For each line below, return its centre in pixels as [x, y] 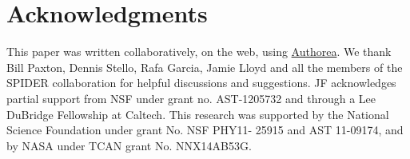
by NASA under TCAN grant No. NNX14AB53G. [129, 145]
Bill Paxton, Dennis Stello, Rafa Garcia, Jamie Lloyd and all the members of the [205, 67]
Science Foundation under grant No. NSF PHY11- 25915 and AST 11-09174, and [205, 130]
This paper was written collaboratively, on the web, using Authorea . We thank [199, 52]
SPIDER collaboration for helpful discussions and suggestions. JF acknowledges [201, 83]
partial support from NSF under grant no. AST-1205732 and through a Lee [191, 98]
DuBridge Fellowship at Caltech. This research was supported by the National [198, 114]
